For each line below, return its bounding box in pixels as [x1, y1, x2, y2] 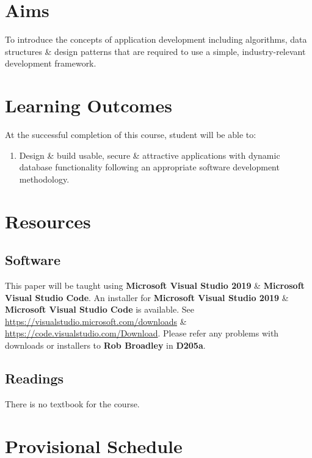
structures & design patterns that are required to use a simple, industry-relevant [5, 45, 306, 57]
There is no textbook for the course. [5, 397, 140, 410]
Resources [5, 208, 91, 233]
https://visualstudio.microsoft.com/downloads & [5, 314, 187, 327]
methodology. [19, 172, 70, 185]
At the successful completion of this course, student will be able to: [5, 128, 256, 141]
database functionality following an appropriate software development [19, 161, 280, 173]
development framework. [5, 57, 96, 70]
